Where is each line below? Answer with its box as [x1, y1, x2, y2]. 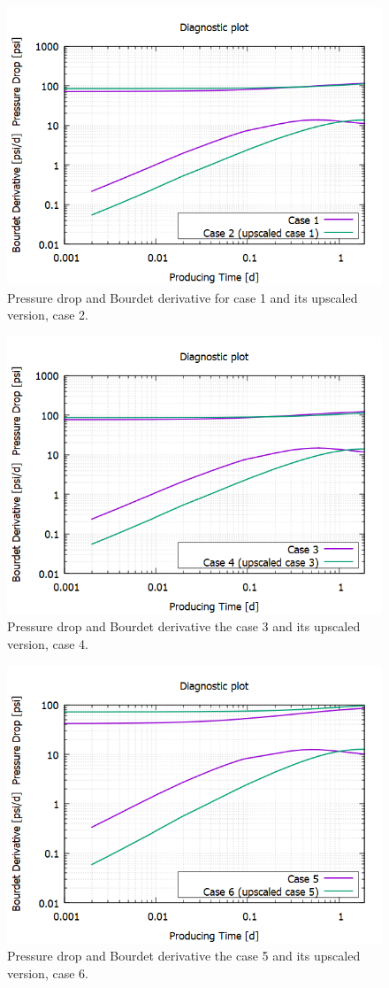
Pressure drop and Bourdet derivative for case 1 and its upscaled [7, 288, 358, 306]
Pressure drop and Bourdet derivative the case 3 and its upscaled [7, 617, 361, 636]
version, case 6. [7, 963, 88, 982]
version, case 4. [7, 635, 88, 652]
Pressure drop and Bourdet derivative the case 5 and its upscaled [7, 946, 361, 965]
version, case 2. [7, 305, 88, 324]
